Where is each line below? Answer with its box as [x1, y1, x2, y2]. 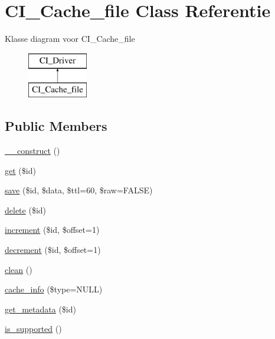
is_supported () [5, 322, 62, 335]
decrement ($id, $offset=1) [5, 243, 101, 256]
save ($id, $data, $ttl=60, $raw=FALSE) [5, 184, 153, 196]
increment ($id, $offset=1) [5, 223, 100, 236]
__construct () [5, 144, 60, 157]
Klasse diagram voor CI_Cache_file [5, 32, 135, 45]
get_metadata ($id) [5, 302, 76, 315]
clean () [5, 263, 32, 275]
